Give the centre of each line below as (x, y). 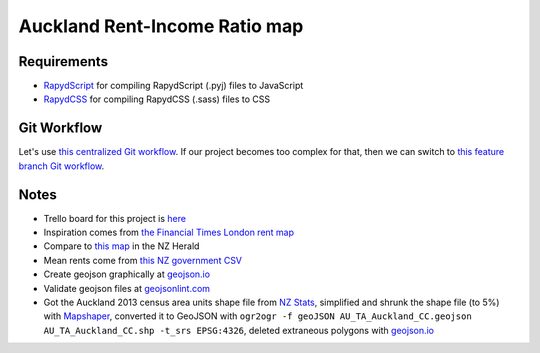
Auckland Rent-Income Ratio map (161, 26)
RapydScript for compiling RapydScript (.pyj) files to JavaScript (173, 86)
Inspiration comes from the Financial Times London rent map (169, 232)
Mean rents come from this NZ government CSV (143, 260)
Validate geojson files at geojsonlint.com (126, 288)
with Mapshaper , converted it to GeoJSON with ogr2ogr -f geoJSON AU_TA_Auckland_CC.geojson (257, 316)
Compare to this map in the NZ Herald (121, 246)
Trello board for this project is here (115, 218)
